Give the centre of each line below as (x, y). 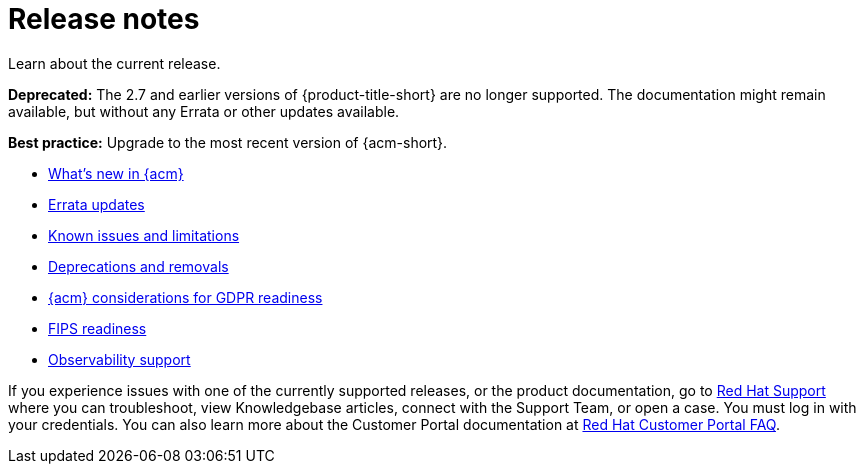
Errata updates (96, 204)
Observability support (119, 359)
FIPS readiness (97, 328)
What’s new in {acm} (116, 173)
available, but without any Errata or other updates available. (204, 111)
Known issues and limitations (144, 235)
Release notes (104, 19)
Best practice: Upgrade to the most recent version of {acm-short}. (228, 142)
